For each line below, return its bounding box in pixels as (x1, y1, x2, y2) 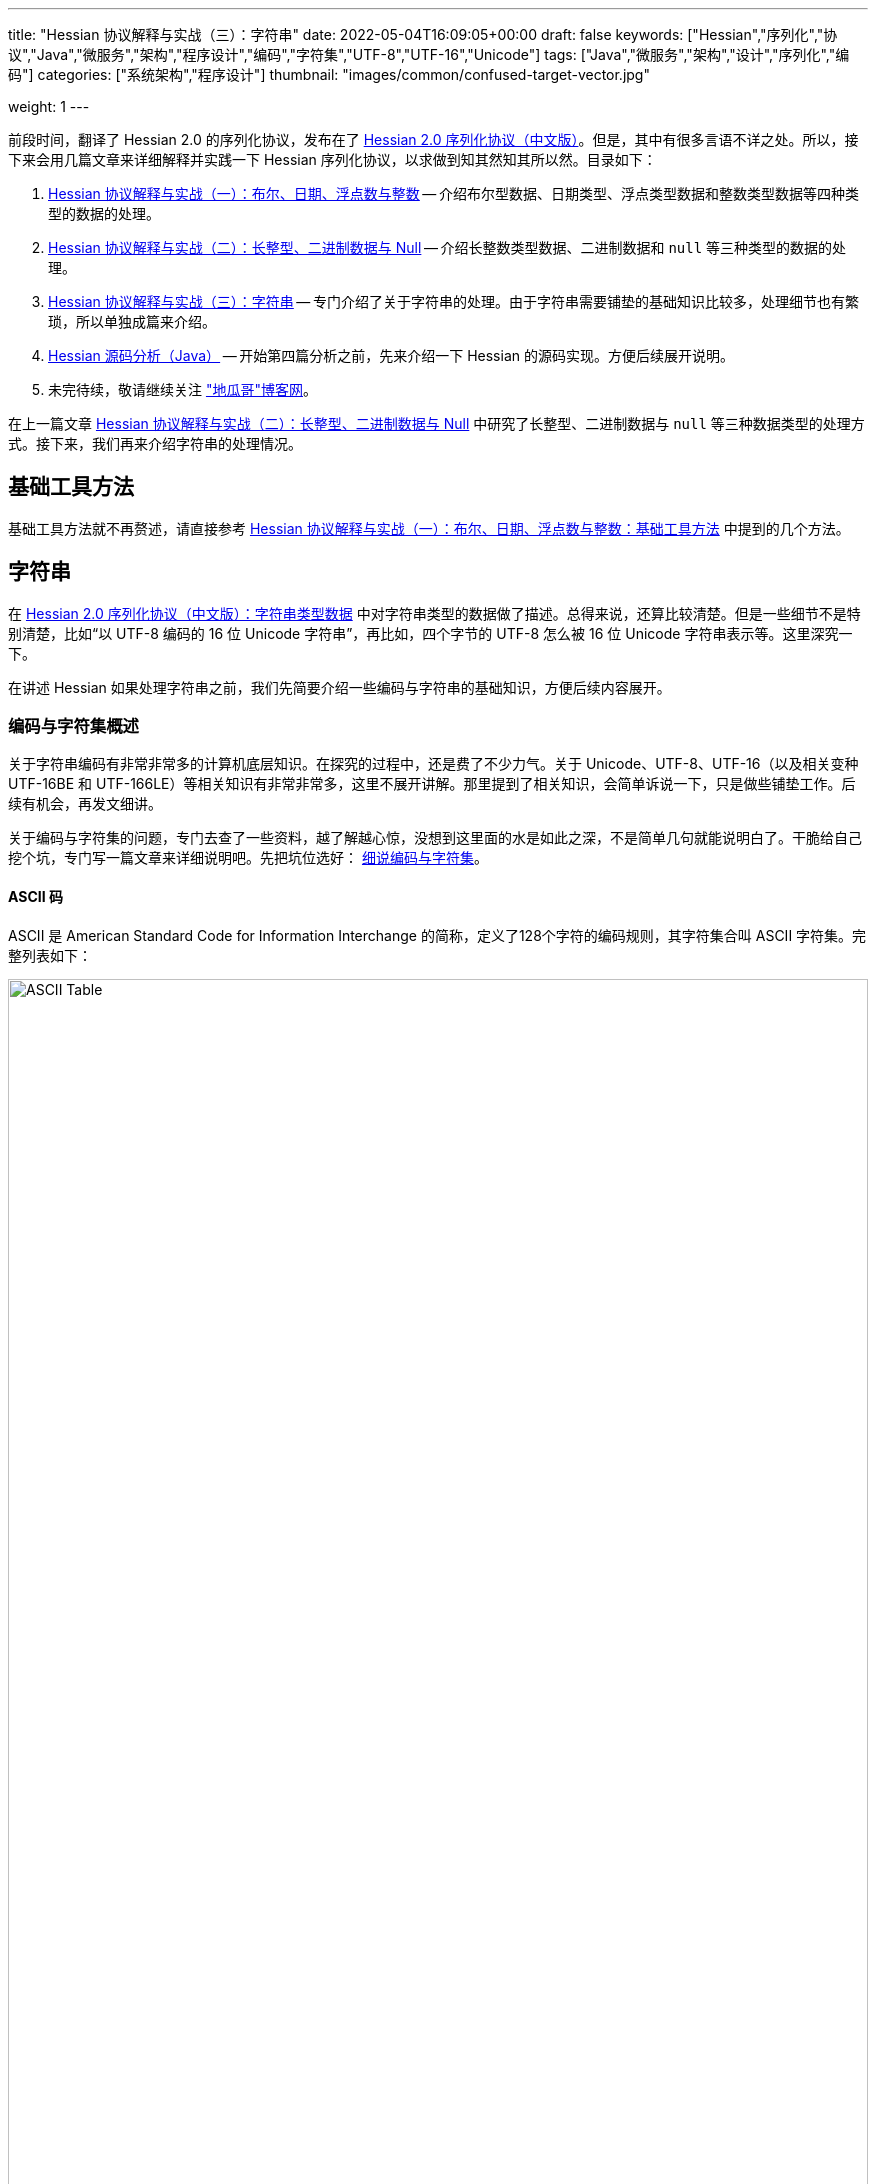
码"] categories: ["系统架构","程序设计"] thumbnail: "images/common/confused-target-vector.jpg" (8, 66, 650, 83)
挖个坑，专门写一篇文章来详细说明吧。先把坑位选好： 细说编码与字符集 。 (8, 849, 488, 867)
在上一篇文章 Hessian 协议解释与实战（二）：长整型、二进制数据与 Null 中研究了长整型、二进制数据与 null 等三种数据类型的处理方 (8, 415, 865, 432)
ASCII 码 (8, 888, 63, 906)
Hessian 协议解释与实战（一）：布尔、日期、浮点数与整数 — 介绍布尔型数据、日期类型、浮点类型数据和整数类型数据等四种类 (48, 185, 859, 202)
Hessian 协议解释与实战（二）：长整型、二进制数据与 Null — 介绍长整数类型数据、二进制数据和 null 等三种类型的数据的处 (48, 239, 847, 256)
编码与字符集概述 (8, 716, 139, 737)
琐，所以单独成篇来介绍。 (48, 313, 216, 330)
